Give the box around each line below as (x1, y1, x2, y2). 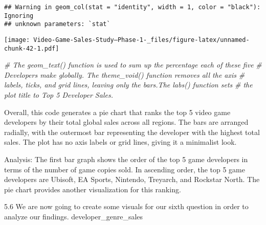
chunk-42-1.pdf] (4, 44, 59, 52)
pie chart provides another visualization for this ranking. (4, 184, 181, 194)
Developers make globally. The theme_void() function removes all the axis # (4, 69, 245, 80)
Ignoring (4, 12, 34, 19)
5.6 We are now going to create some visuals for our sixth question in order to (4, 201, 249, 212)
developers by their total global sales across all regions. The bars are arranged (4, 117, 249, 127)
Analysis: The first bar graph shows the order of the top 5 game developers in (4, 154, 248, 165)
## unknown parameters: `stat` (4, 20, 110, 28)
